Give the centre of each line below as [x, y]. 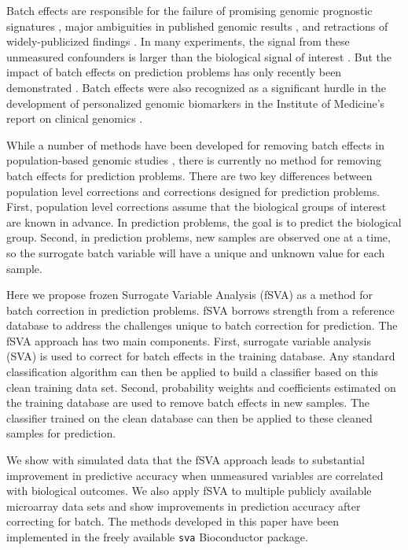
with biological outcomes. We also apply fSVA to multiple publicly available [189, 491]
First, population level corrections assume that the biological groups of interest [197, 207]
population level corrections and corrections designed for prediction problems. [193, 191]
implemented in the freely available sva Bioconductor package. [157, 537]
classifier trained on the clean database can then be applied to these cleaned [189, 417]
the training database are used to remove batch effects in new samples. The [188, 402]
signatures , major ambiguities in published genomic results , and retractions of [197, 26]
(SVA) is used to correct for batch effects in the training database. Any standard [201, 356]
